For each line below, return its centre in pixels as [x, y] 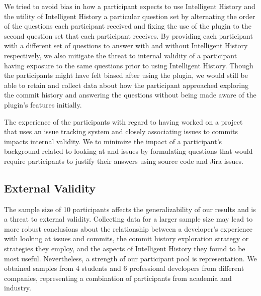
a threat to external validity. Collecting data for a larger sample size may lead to [128, 219]
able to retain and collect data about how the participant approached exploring [126, 85]
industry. [18, 288]
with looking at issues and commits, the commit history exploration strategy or [126, 238]
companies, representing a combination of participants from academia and [118, 278]
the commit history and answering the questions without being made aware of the [130, 95]
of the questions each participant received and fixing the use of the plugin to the [128, 26]
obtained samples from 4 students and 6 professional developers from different [124, 268]
